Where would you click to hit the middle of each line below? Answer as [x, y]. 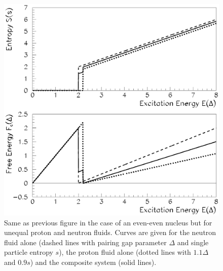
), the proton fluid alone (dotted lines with [125, 252]
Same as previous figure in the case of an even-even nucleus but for [108, 222]
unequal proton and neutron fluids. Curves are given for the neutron [110, 232]
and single [193, 242]
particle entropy [29, 252]
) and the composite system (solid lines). [93, 262]
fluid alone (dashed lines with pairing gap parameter [85, 242]
